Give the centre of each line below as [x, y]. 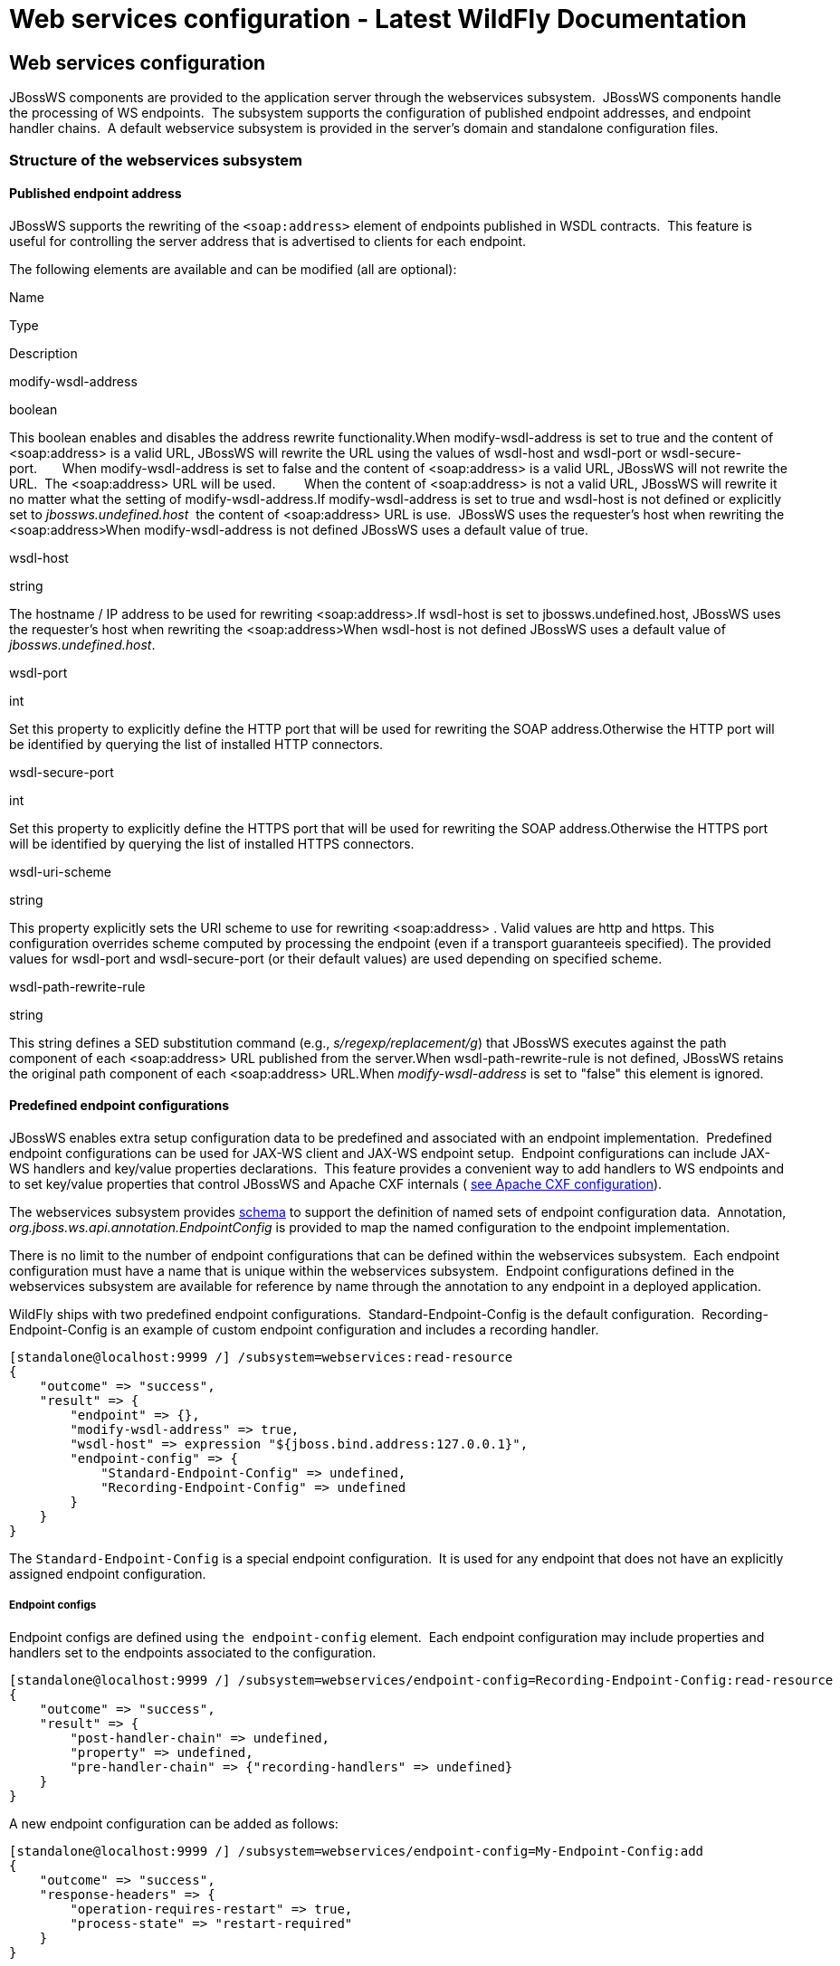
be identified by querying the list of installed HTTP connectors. [196, 744]
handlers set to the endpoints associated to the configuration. [193, 1652]
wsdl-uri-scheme [61, 871]
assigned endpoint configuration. [108, 1573]
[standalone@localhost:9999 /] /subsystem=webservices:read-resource [261, 1357]
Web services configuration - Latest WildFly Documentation [378, 19]
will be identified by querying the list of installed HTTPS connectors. [212, 843]
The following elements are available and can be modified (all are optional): [233, 269]
